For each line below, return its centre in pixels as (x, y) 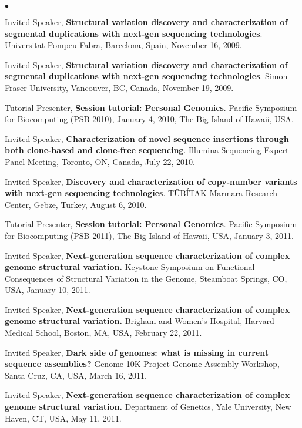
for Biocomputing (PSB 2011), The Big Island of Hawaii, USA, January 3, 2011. (149, 235)
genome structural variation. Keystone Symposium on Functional (130, 267)
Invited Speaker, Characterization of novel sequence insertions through (147, 138)
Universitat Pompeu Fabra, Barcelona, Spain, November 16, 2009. (123, 45)
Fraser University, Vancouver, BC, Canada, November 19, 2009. (119, 87)
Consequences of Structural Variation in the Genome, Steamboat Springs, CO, (146, 278)
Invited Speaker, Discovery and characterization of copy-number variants (151, 181)
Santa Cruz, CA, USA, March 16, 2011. (76, 375)
